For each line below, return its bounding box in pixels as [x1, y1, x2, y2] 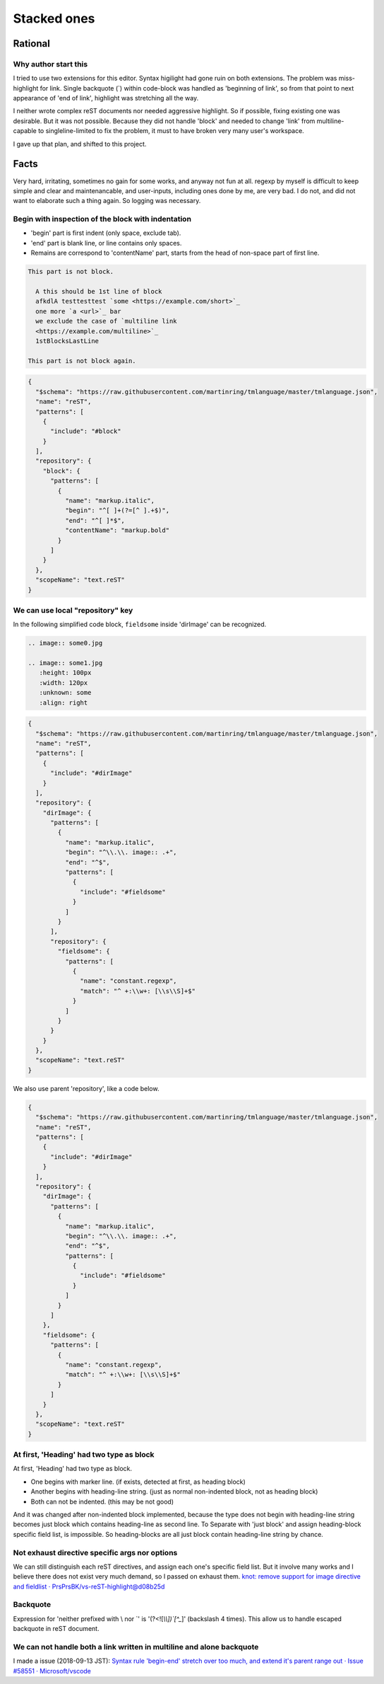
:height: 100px [39, 669, 92, 677]
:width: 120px [39, 679, 88, 686]
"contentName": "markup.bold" [64, 526, 169, 534]
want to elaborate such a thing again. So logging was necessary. [13, 197, 201, 205]
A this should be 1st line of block [35, 287, 162, 296]
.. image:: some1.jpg [28, 659, 103, 667]
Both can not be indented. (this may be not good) [30, 1497, 174, 1506]
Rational [13, 38, 51, 50]
